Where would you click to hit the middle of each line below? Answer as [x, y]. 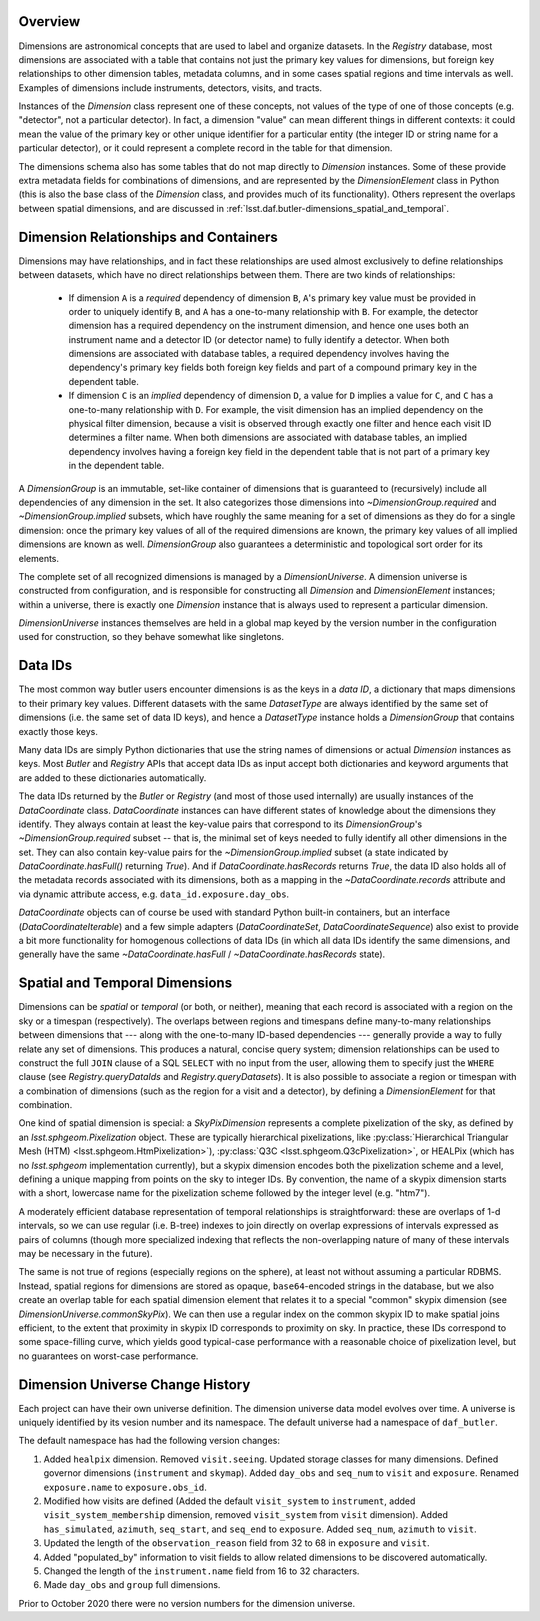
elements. [39, 558]
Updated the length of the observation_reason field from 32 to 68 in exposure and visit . [236, 1543]
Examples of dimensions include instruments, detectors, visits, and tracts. [170, 87]
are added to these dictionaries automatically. [112, 777]
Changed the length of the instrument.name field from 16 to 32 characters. [201, 1571]
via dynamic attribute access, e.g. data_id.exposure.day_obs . [154, 894]
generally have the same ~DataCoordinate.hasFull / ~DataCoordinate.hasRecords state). [202, 954]
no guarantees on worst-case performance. [108, 1356]
